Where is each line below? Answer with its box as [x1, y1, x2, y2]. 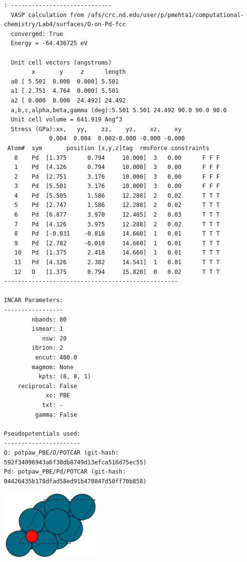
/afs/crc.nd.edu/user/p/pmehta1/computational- [87, 11, 244, 18]
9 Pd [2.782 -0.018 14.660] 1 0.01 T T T [14, 239, 220, 247]
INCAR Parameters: [4, 297, 63, 304]
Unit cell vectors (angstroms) [11, 59, 112, 66]
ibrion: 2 [32, 344, 63, 352]
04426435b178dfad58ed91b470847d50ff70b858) [4, 477, 147, 485]
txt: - [42, 401, 63, 409]
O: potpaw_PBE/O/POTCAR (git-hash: [4, 449, 119, 456]
